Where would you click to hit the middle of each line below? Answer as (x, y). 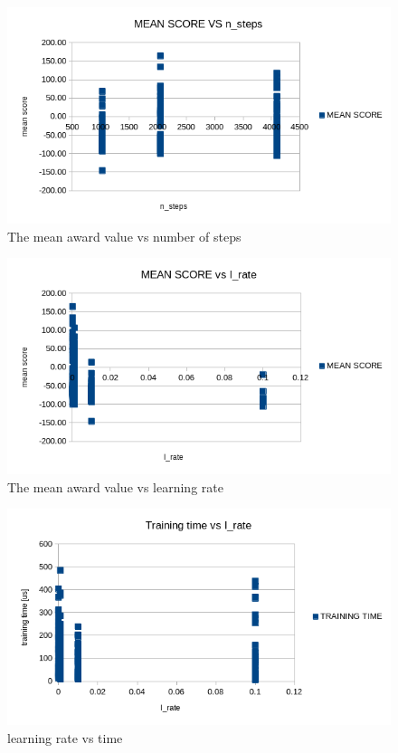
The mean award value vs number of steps (124, 236)
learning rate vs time (65, 737)
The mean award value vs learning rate (115, 486)
